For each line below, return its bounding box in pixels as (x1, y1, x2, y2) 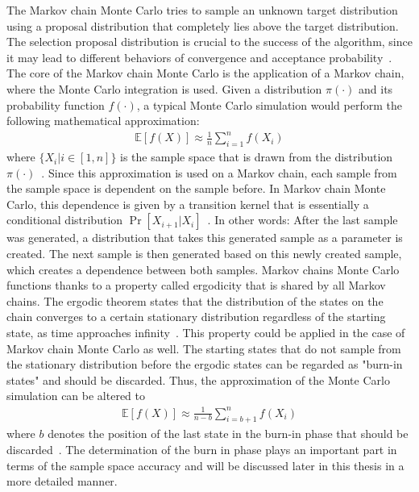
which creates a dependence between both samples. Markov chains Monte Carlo (6, 261, 400, 277)
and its (359, 80, 393, 97)
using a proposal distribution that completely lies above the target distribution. (6, 17, 399, 34)
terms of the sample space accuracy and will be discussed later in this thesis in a (6, 457, 404, 473)
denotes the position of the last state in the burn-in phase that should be (48, 425, 409, 442)
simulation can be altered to (6, 387, 146, 404)
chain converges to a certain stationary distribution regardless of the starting (6, 308, 386, 325)
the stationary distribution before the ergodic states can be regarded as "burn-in (6, 356, 403, 373)
